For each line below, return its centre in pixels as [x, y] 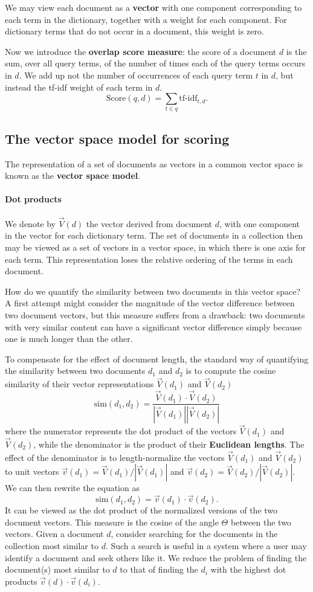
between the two [261, 522]
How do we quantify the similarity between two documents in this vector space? [153, 291]
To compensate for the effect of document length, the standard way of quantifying [157, 359]
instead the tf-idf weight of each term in [79, 87]
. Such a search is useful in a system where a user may [206, 545]
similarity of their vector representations [79, 384]
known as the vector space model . [73, 175]
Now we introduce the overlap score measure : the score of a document [141, 51]
